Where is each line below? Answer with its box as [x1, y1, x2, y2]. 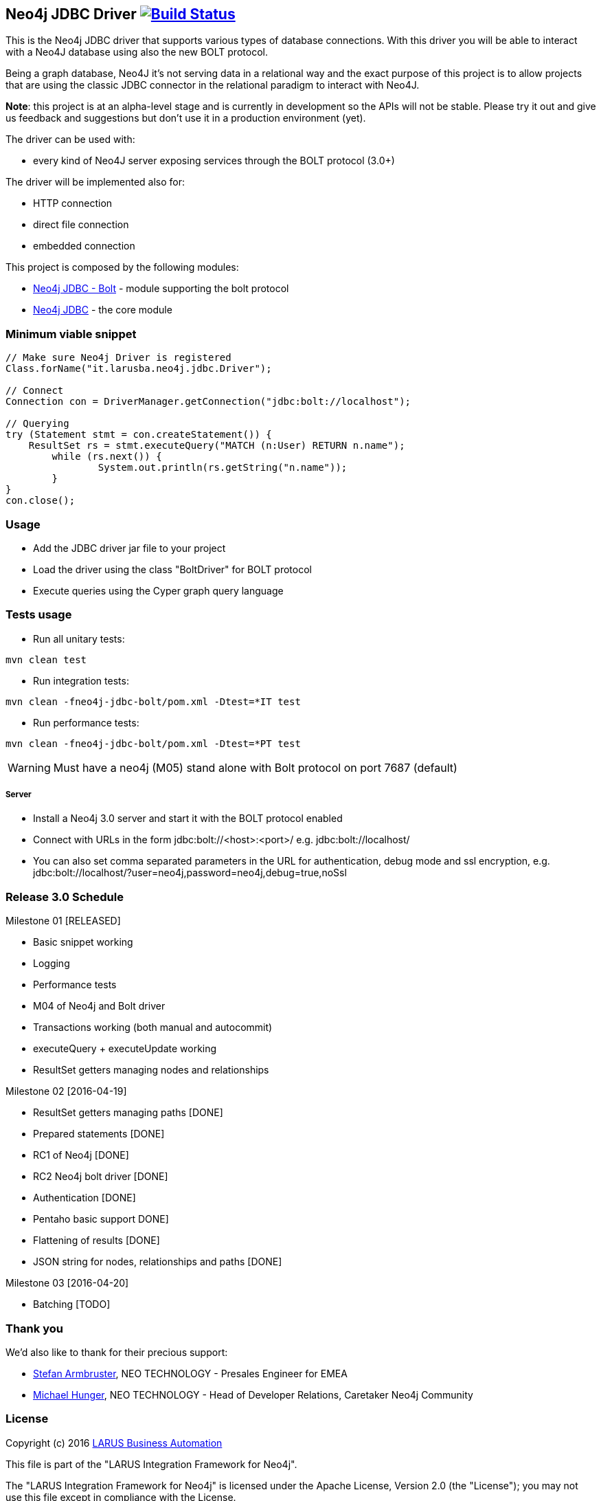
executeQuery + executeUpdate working [33, 1043, 217, 1055]
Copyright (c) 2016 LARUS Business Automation [5, 1436, 223, 1449]
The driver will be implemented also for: [5, 176, 185, 188]
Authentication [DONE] [33, 1192, 136, 1204]
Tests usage [5, 608, 72, 622]
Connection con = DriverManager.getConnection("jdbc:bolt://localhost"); [5, 396, 411, 408]
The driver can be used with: [5, 133, 135, 146]
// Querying [5, 418, 69, 430]
